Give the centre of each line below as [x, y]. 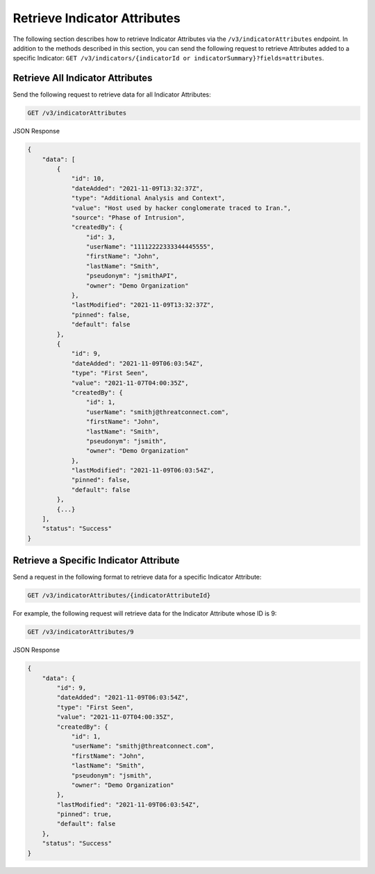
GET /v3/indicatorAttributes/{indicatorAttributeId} [119, 595]
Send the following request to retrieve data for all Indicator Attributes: [112, 94]
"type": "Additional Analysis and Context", [148, 198]
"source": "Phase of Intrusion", [128, 217]
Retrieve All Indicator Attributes [83, 78]
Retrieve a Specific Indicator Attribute [96, 560]
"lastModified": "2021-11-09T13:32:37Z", [143, 305]
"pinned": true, [84, 814]
